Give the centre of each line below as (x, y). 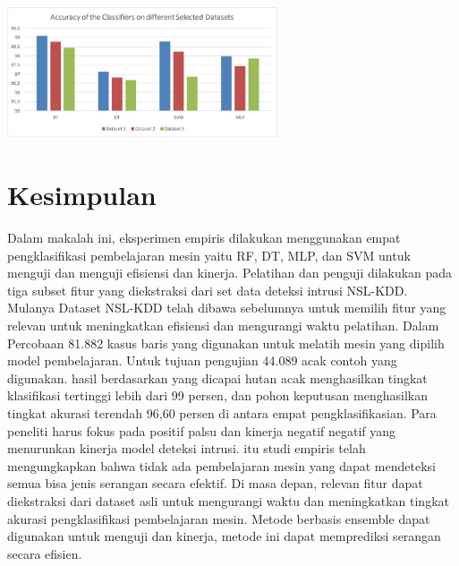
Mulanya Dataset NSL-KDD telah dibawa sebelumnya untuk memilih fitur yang (227, 308)
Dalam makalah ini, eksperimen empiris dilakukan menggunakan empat (204, 238)
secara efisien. (45, 553)
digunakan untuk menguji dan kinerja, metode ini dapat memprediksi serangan (224, 536)
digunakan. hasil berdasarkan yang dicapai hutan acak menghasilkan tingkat (217, 377)
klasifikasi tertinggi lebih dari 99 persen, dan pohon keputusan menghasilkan (217, 395)
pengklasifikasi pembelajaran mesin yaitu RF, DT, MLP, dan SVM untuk (209, 255)
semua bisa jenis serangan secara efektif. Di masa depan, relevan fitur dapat (215, 483)
